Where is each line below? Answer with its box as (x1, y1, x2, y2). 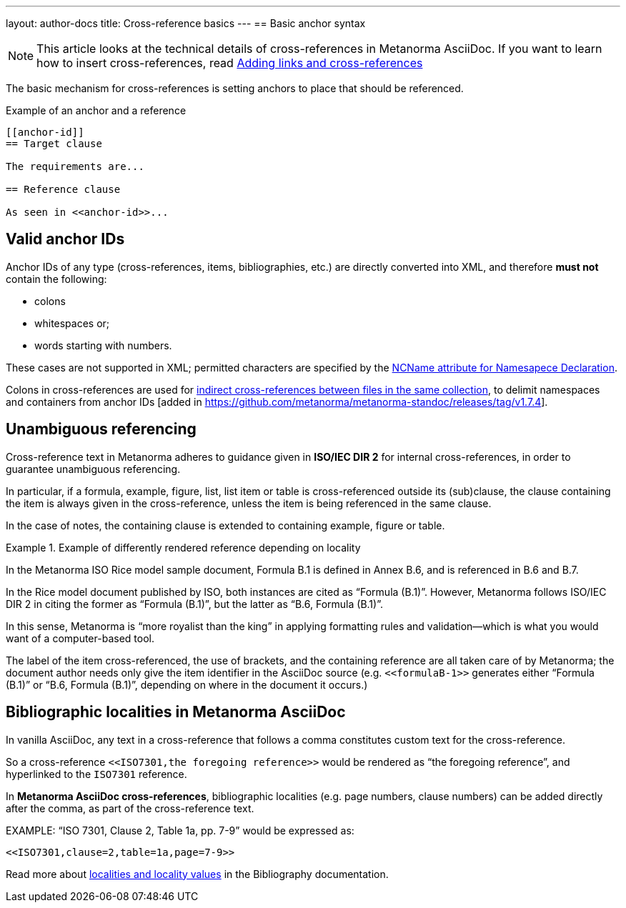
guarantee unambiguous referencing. (6, 462, 181, 475)
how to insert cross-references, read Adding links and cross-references (36, 56, 423, 70)
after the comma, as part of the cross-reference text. (6, 802, 254, 814)
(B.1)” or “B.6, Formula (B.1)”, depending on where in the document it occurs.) (6, 678, 368, 691)
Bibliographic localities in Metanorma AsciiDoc (6, 703, 346, 722)
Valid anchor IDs (6, 230, 125, 249)
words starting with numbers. (34, 339, 172, 351)
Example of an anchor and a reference (6, 104, 187, 116)
